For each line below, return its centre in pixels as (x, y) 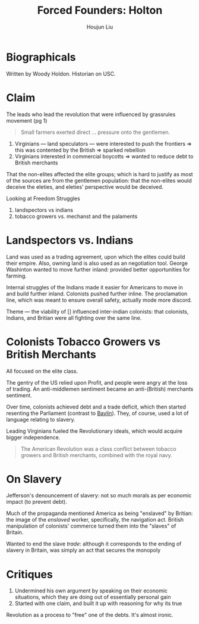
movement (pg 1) (27, 120)
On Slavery (34, 479)
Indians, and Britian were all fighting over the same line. (74, 318)
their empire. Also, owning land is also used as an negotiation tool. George (97, 263)
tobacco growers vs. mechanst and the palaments (76, 216)
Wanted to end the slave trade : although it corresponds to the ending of (94, 544)
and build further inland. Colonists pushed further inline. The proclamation (97, 294)
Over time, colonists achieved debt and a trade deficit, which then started (96, 407)
